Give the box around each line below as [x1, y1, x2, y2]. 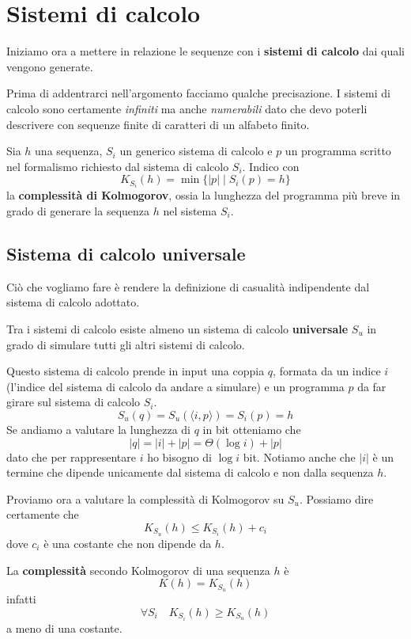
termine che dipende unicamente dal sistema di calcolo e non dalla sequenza [6, 464, 374, 481]
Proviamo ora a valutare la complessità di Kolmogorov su [6, 490, 285, 507]
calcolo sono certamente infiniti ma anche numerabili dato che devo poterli [6, 100, 368, 116]
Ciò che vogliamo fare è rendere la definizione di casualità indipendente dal [6, 278, 370, 295]
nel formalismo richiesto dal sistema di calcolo [6, 158, 229, 174]
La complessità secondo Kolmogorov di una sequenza [6, 561, 270, 578]
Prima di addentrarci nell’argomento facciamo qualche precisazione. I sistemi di [6, 85, 390, 101]
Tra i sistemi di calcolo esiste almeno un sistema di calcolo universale [6, 320, 349, 337]
